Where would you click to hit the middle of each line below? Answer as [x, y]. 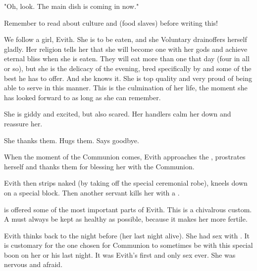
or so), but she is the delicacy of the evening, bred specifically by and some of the [128, 68]
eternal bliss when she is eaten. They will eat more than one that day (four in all [127, 58]
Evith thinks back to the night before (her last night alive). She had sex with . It [127, 235]
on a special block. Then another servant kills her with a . [92, 192]
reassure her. [23, 123]
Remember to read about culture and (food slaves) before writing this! [111, 22]
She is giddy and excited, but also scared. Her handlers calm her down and [118, 114]
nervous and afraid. [33, 264]
